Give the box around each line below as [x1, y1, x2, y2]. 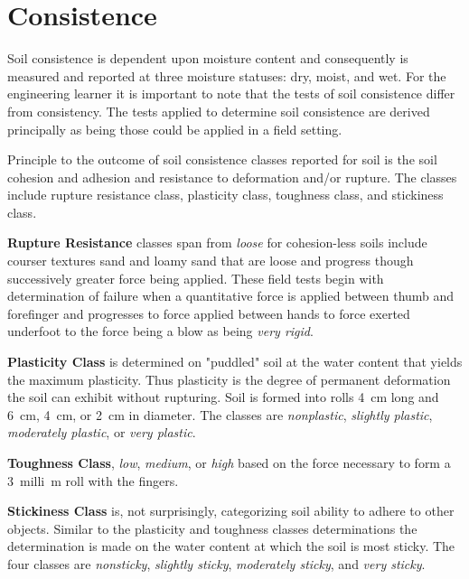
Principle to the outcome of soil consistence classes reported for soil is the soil [7, 150, 437, 169]
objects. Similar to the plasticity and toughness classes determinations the [7, 518, 417, 537]
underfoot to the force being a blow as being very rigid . [7, 322, 314, 341]
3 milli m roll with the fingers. [7, 471, 179, 490]
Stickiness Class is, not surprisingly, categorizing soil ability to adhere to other [7, 501, 455, 520]
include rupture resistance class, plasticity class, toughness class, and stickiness [7, 185, 444, 204]
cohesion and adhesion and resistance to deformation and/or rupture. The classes [7, 167, 457, 186]
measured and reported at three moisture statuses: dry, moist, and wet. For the [7, 66, 446, 85]
